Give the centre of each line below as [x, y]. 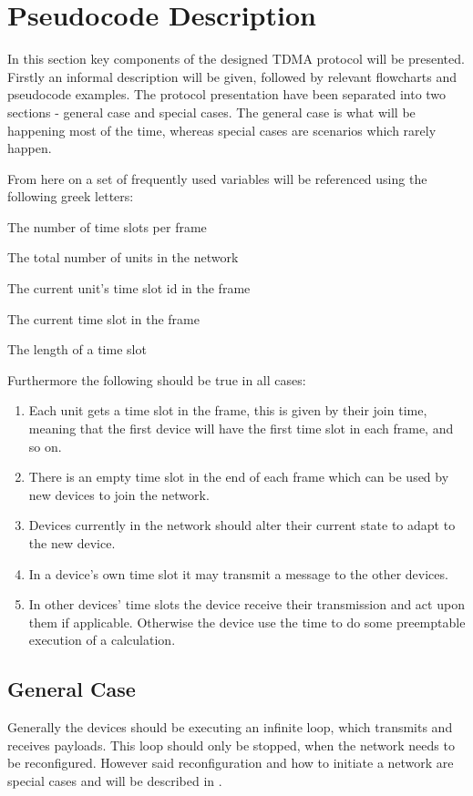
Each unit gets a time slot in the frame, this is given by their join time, [228, 410]
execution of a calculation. [102, 640]
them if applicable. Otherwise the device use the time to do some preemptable [247, 622]
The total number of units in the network [123, 257]
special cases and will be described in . [115, 780]
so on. [45, 446]
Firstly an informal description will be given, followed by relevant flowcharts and [232, 76]
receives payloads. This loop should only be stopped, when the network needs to [231, 745]
